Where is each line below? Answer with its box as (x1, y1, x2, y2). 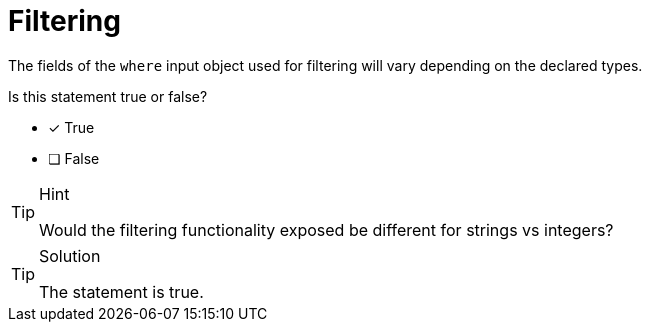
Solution (39, 245, 101, 266)
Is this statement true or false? (8, 87, 208, 105)
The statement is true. (39, 281, 204, 302)
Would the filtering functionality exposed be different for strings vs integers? (39, 219, 614, 240)
